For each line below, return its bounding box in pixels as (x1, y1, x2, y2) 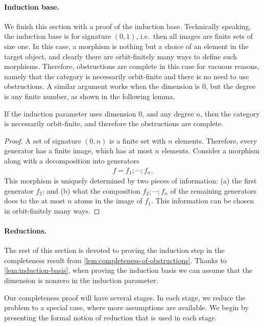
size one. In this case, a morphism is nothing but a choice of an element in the (4, 40, 249, 51)
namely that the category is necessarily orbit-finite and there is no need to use (4, 71, 249, 81)
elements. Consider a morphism (161, 145, 260, 156)
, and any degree (142, 108, 194, 119)
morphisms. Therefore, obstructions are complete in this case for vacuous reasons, (4, 61, 259, 72)
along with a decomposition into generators (4, 155, 139, 166)
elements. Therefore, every (175, 135, 257, 146)
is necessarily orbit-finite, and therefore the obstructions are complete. (4, 118, 224, 129)
